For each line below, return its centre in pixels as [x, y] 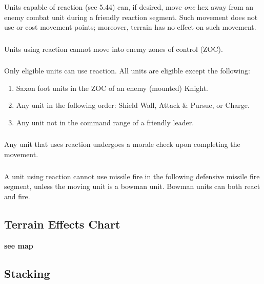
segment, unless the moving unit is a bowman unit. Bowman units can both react [132, 186]
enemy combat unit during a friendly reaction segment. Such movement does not [131, 17]
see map [19, 245]
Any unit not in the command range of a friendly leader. [105, 122]
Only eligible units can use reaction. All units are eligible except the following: [127, 71]
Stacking [27, 273]
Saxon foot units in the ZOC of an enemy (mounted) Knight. [112, 88]
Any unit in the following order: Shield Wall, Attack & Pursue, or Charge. [133, 105]
